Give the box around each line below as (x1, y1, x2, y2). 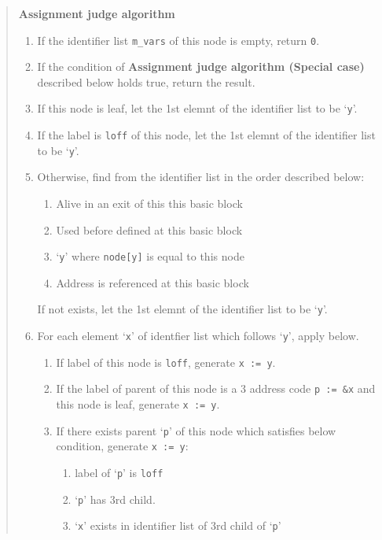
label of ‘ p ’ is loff (75, 464, 163, 481)
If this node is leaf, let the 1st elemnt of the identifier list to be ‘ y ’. (37, 100, 358, 117)
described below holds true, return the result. (37, 73, 255, 90)
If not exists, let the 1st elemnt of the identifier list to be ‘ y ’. (37, 301, 328, 317)
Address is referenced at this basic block (56, 274, 249, 290)
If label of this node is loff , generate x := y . (56, 353, 276, 370)
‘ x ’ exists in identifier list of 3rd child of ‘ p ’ (75, 517, 281, 534)
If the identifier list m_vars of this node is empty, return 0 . (37, 31, 320, 48)
